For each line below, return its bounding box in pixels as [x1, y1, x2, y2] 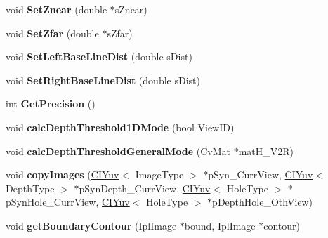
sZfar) [107, 25, 133, 40]
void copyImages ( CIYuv [6, 167, 119, 182]
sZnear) [114, 2, 147, 16]
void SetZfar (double [6, 25, 99, 40]
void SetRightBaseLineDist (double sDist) [6, 72, 200, 87]
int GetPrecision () [6, 96, 96, 111]
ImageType [135, 167, 184, 182]
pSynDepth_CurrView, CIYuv [79, 180, 211, 195]
